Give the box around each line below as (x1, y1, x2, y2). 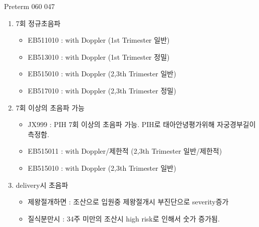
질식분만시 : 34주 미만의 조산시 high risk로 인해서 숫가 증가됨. (28, 213, 220, 223)
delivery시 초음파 (16, 179, 68, 190)
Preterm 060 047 (4, 1, 55, 11)
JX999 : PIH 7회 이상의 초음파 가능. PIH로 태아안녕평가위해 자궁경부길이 (28, 119, 256, 130)
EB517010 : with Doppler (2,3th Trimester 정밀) (28, 85, 176, 95)
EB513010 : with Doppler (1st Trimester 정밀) (28, 51, 170, 62)
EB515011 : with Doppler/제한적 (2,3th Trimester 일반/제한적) (28, 146, 222, 156)
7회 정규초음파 (16, 18, 61, 28)
